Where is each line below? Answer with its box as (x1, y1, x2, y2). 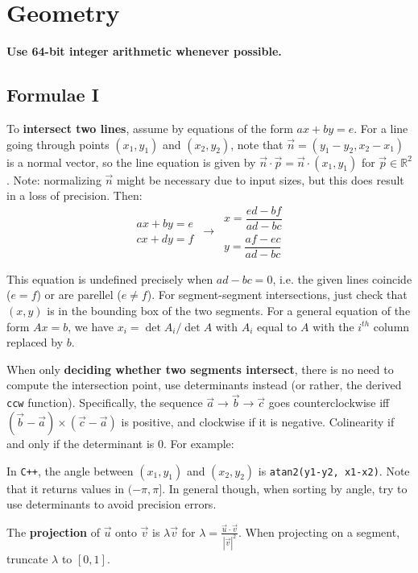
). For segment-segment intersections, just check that (147, 286, 408, 303)
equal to (257, 318, 297, 334)
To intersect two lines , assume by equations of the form (6, 119, 293, 136)
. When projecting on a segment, (238, 523, 400, 540)
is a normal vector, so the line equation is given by (6, 153, 256, 170)
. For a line (354, 119, 408, 136)
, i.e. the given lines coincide (272, 270, 412, 287)
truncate (6, 550, 48, 567)
